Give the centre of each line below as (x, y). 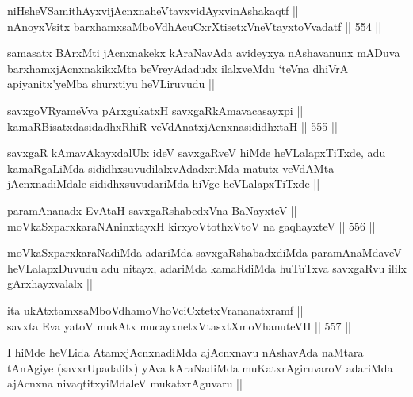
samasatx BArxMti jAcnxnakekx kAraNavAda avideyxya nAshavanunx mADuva (204, 53)
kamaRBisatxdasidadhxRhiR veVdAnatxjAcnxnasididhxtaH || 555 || (172, 126)
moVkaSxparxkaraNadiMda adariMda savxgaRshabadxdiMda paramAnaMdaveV (205, 252)
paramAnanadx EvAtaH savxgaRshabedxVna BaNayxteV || (152, 210)
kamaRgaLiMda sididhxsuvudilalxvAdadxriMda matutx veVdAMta (171, 168)
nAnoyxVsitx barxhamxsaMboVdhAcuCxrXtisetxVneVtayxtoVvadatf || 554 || (195, 26)
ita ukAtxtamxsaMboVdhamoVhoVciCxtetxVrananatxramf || (155, 309)
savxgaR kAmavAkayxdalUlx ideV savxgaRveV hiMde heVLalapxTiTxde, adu (197, 153)
